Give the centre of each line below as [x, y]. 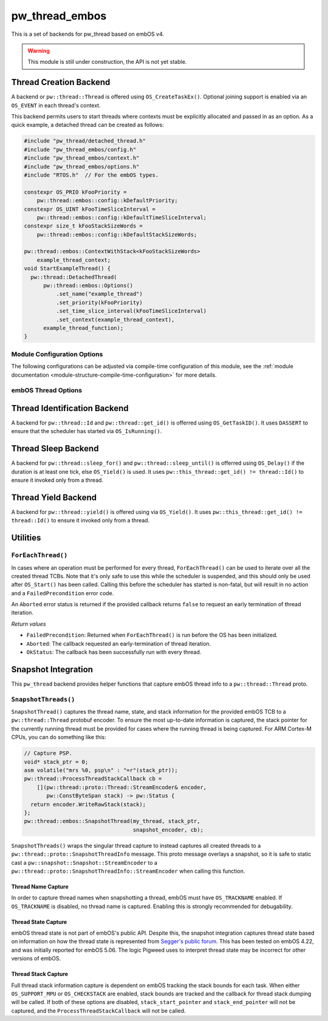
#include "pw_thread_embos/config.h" [80, 149]
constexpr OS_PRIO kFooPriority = [75, 192]
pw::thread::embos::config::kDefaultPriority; [108, 201]
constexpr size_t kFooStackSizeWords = [83, 226]
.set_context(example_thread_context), [115, 319]
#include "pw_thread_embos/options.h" [82, 166]
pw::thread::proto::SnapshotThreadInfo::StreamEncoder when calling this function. [128, 871]
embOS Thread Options [46, 391]
